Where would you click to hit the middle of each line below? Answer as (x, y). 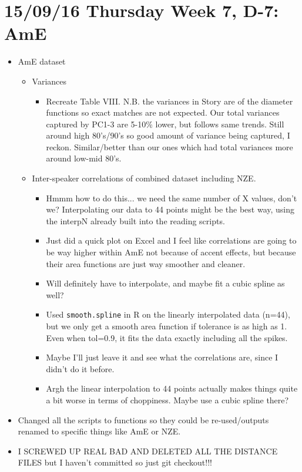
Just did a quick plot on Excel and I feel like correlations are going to (171, 240)
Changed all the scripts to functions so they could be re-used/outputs (143, 419)
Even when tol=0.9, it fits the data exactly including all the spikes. (167, 337)
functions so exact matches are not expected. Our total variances (163, 112)
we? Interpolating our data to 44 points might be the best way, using (170, 209)
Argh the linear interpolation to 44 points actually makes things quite (172, 388)
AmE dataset (42, 61)
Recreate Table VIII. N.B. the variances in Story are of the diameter (170, 101)
